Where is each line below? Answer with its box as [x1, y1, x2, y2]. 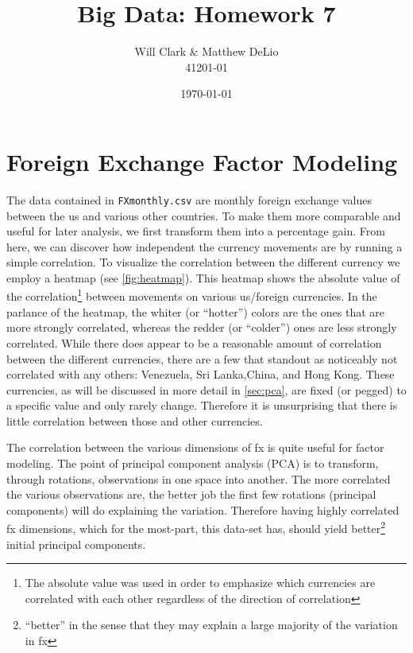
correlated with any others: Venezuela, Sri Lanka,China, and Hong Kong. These [6, 366, 395, 383]
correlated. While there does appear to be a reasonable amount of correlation [6, 334, 382, 351]
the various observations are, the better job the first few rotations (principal [6, 486, 376, 503]
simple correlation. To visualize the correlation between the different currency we [6, 254, 400, 270]
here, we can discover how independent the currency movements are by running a [6, 238, 403, 255]
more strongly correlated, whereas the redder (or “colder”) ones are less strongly [6, 319, 397, 336]
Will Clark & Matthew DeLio [134, 43, 279, 60]
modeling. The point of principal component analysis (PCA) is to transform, [6, 455, 379, 472]
